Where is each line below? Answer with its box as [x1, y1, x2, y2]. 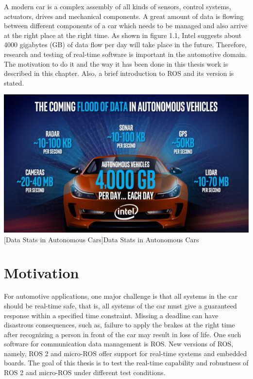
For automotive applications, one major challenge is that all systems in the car [4, 291, 238, 301]
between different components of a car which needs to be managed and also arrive [4, 20, 248, 31]
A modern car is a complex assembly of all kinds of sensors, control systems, [4, 1, 231, 11]
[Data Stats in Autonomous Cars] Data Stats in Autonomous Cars [4, 234, 199, 244]
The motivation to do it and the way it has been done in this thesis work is [4, 58, 228, 69]
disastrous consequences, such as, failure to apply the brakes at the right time [4, 320, 235, 330]
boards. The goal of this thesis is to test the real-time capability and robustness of [4, 358, 249, 368]
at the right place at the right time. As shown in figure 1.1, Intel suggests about [4, 30, 242, 40]
